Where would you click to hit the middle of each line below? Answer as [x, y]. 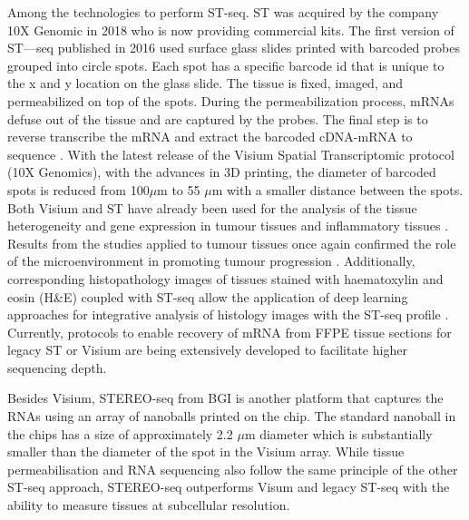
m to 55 [179, 189]
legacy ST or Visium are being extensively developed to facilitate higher [207, 350]
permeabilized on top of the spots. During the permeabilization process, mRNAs [231, 100]
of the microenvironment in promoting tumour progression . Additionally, [211, 261]
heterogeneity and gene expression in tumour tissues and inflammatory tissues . [228, 226]
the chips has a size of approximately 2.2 [120, 433]
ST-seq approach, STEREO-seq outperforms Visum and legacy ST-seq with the [229, 487]
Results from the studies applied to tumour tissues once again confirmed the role [232, 243]
